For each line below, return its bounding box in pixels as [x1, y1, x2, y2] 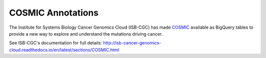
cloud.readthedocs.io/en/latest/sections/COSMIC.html [9, 47, 119, 53]
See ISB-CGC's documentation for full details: [9, 40, 102, 46]
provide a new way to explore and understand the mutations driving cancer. [9, 31, 163, 37]
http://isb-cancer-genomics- [102, 40, 162, 46]
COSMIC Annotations [9, 7, 99, 18]
